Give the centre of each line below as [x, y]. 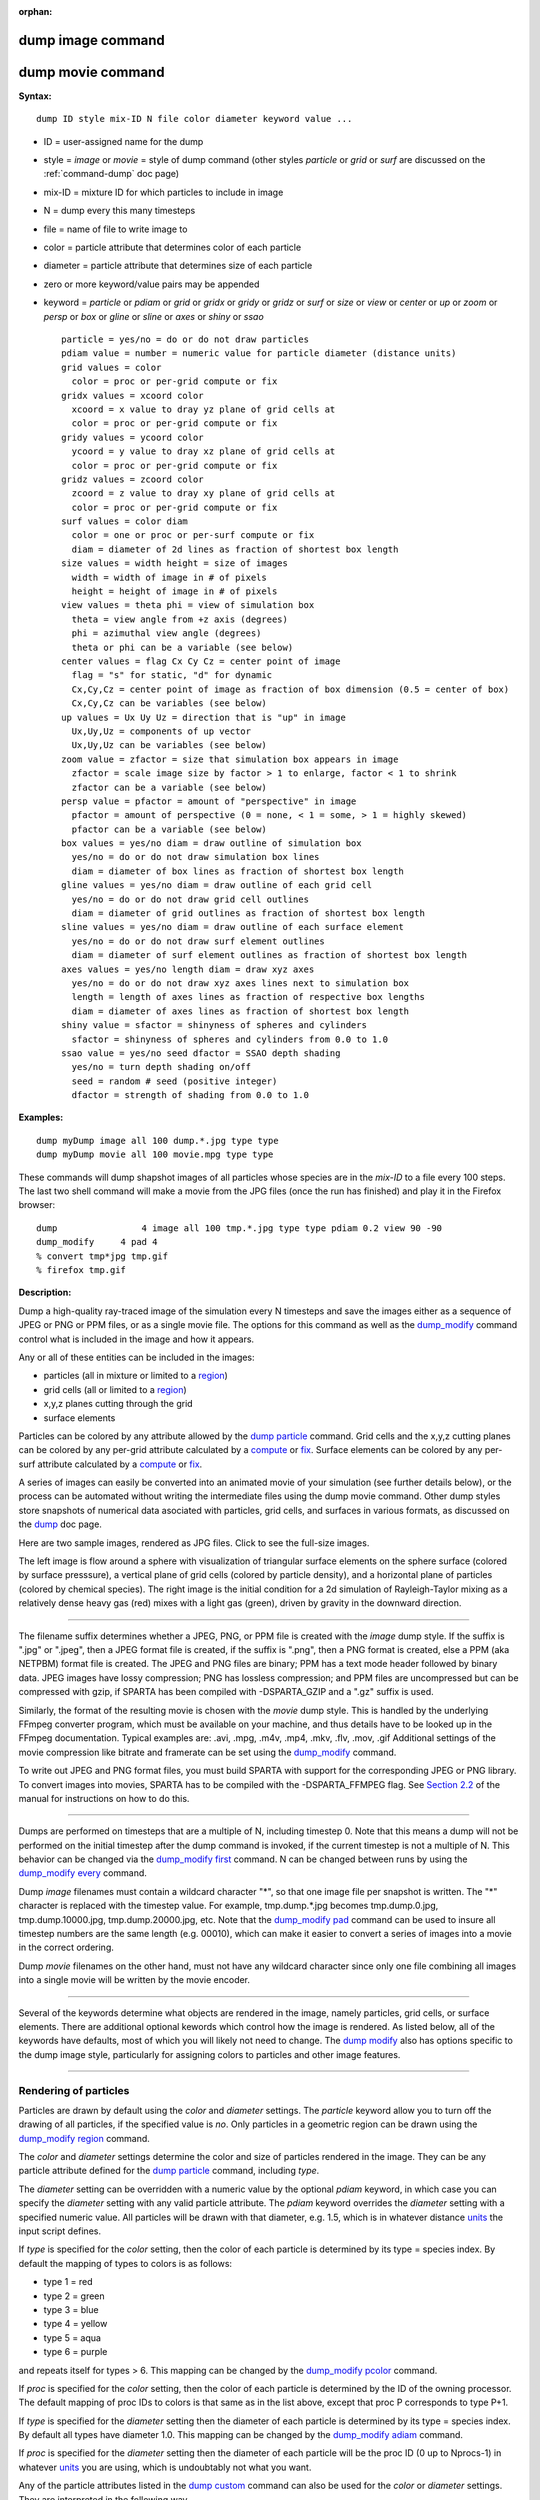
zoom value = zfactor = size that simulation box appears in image [230, 759]
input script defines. [60, 2231]
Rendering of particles [74, 2090]
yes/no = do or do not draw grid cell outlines [190, 899]
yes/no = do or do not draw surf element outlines [198, 941]
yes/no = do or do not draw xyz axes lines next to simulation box [240, 983]
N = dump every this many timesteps [119, 211]
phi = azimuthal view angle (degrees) [166, 633]
